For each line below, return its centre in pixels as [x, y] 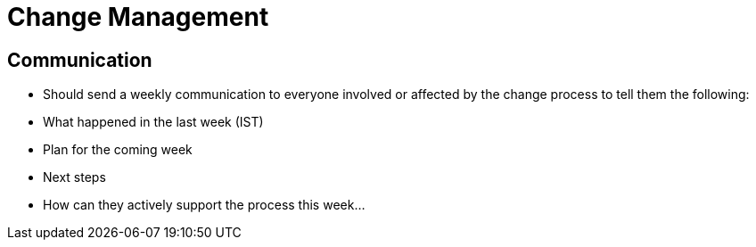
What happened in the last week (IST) [153, 122]
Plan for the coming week [118, 150]
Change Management [138, 17]
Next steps [74, 177]
